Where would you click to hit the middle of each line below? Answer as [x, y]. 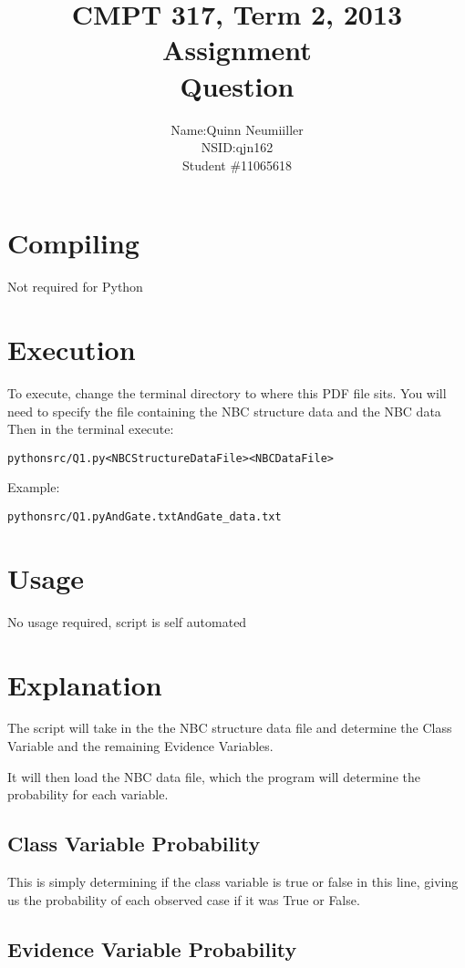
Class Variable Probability [134, 844]
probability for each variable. [88, 794]
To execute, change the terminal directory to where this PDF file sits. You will [227, 392]
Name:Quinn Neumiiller [237, 129]
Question [237, 85]
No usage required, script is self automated [127, 621]
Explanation [85, 684]
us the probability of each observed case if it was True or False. [184, 899]
